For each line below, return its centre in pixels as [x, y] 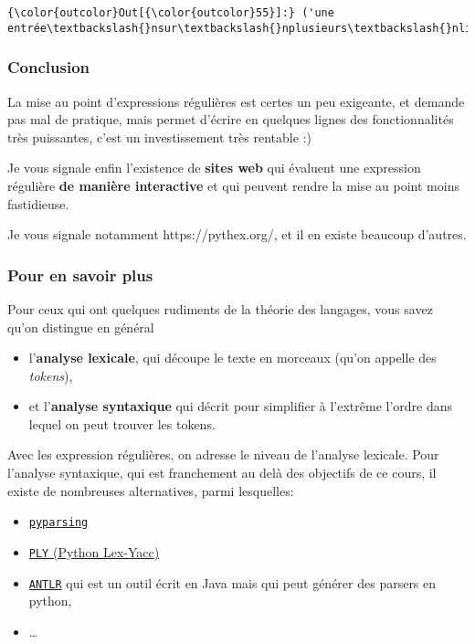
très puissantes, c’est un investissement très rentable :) [159, 137]
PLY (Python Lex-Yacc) [94, 551]
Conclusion [48, 67]
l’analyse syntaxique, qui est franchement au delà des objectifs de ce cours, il [222, 473]
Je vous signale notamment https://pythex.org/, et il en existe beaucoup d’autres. [237, 234]
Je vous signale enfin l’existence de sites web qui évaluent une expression [214, 168]
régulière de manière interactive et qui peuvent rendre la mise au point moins [233, 185]
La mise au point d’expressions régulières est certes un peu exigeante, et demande [236, 101]
